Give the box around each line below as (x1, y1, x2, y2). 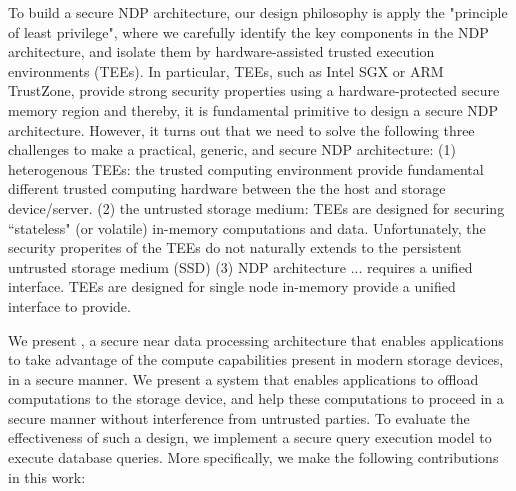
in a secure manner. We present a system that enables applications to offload (8, 368, 479, 389)
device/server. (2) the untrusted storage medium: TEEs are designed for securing (8, 197, 505, 218)
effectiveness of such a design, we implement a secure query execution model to (8, 427, 492, 448)
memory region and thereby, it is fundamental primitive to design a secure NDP (8, 99, 499, 120)
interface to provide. (8, 295, 131, 316)
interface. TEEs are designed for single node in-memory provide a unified (8, 276, 456, 297)
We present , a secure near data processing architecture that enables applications (8, 329, 504, 350)
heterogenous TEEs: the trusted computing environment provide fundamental (8, 158, 484, 179)
